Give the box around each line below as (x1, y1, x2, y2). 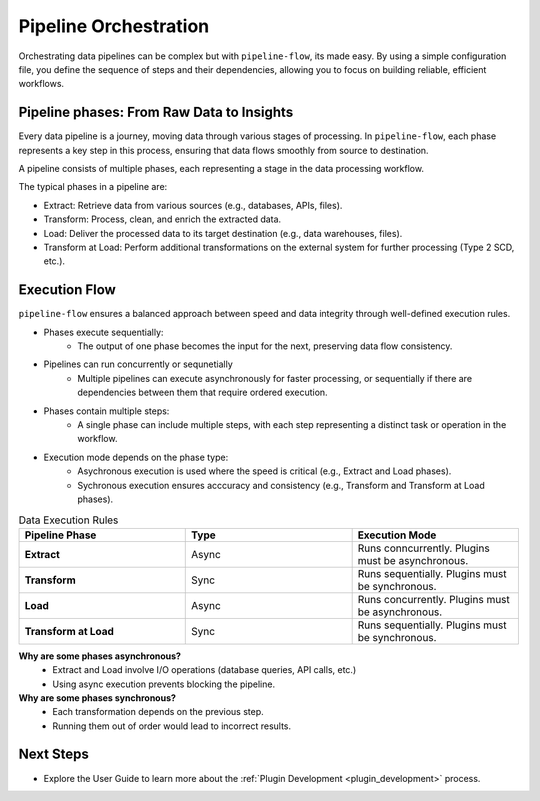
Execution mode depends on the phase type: (43, 451, 229, 463)
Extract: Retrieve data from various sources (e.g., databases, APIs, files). (43, 199, 343, 211)
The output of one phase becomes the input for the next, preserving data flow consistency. (77, 340, 453, 352)
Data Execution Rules (18, 513, 119, 527)
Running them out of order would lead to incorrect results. (52, 720, 292, 732)
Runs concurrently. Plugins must (357, 592, 510, 606)
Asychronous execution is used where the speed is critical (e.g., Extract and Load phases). (77, 465, 452, 477)
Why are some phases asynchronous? (18, 650, 182, 662)
